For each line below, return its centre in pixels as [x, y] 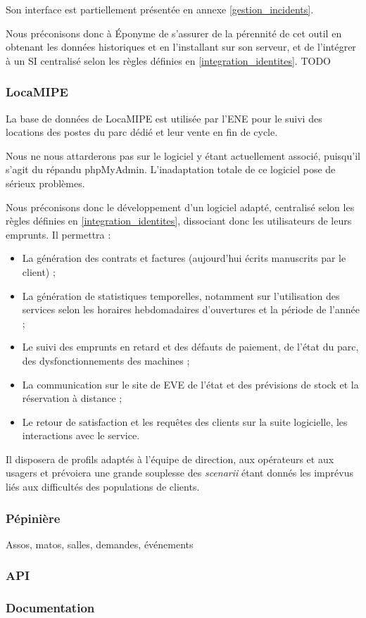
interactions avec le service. [81, 435]
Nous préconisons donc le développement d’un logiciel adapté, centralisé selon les [180, 207]
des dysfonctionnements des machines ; [106, 360]
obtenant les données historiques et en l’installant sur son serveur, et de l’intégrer [181, 47]
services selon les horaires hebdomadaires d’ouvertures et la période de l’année [191, 309]
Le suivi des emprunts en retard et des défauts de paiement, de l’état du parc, [190, 347]
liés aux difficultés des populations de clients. [103, 487]
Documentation [50, 608]
